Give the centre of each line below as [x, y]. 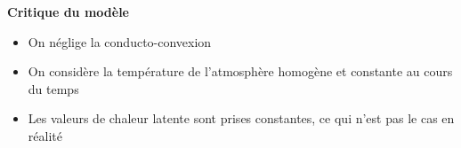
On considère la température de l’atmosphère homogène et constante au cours [240, 71]
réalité [45, 135]
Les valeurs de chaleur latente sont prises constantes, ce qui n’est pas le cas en [241, 118]
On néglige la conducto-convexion [120, 41]
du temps [53, 88]
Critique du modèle [68, 12]
